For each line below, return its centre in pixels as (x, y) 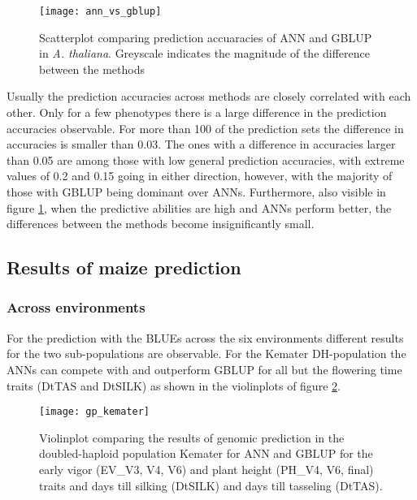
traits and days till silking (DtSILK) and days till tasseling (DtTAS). (211, 485)
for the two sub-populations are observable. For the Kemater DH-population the (206, 353)
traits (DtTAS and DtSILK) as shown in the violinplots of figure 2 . (174, 385)
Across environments (76, 307)
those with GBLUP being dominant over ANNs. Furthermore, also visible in (196, 192)
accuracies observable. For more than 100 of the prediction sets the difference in (205, 128)
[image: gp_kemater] (95, 412)
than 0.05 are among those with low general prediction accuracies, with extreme (206, 159)
